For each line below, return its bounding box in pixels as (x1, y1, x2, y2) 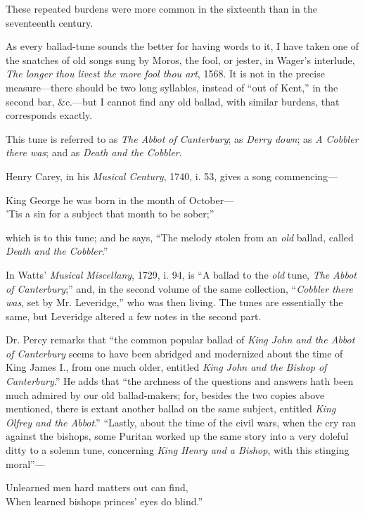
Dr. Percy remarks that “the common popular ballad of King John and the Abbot (6, 332, 355, 347)
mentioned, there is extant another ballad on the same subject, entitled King (6, 401, 336, 416)
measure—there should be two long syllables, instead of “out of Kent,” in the (6, 80, 338, 94)
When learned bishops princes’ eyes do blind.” (6, 493, 203, 508)
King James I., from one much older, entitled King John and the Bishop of (6, 360, 327, 374)
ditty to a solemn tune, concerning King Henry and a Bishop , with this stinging (6, 443, 350, 457)
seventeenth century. (6, 15, 94, 30)
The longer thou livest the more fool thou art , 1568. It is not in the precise (6, 66, 325, 81)
